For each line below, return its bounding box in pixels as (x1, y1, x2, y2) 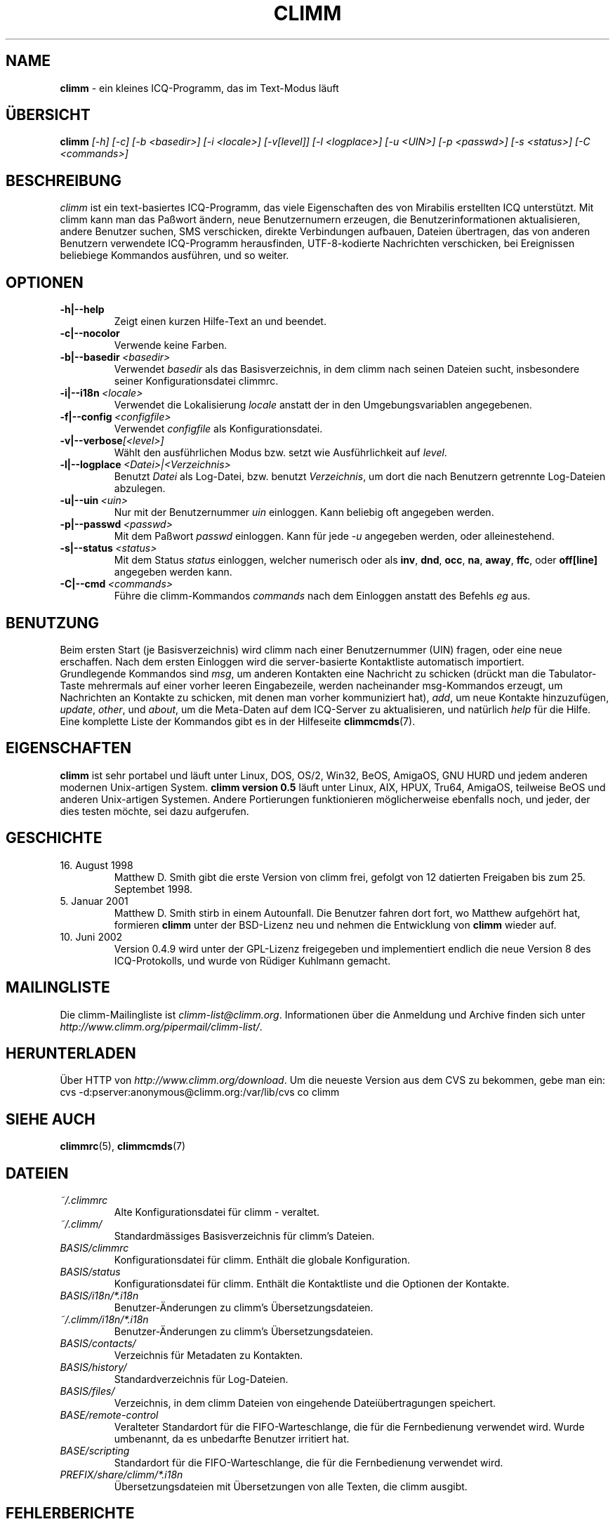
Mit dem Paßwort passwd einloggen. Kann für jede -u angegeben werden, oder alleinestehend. (114, 530, 555, 543)
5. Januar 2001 (60, 894, 128, 907)
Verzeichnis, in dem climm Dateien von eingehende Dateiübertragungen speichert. (114, 1397, 496, 1410)
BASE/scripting (60, 1445, 130, 1457)
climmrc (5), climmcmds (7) (60, 1140, 186, 1153)
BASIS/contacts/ (60, 1337, 136, 1350)
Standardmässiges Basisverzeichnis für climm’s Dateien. (114, 1230, 375, 1243)
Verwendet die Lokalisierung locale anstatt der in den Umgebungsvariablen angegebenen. (114, 399, 532, 411)
